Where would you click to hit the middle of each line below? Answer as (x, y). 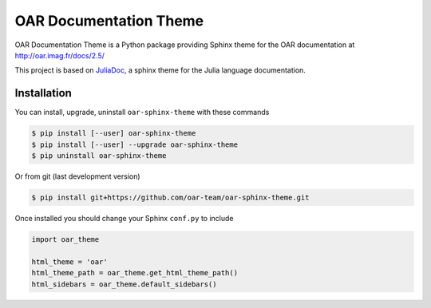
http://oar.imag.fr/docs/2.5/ (60, 55)
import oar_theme (65, 239)
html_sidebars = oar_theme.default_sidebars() (124, 284)
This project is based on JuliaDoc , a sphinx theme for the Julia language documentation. (160, 70)
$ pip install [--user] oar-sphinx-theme (114, 133)
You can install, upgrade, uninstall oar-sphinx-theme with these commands (142, 113)
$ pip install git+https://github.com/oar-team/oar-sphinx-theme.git (170, 197)
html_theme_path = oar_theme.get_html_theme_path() (135, 273)
